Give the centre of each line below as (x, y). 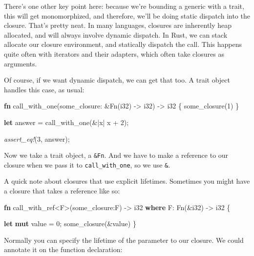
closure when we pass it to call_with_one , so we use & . (87, 164)
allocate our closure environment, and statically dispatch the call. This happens (123, 44)
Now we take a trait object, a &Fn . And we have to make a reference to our (116, 155)
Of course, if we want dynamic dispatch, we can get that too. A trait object (117, 80)
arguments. (21, 63)
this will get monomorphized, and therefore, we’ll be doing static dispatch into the (127, 15)
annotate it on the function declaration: (63, 249)
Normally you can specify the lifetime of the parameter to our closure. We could (124, 240)
